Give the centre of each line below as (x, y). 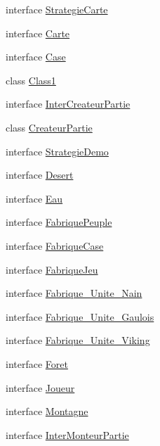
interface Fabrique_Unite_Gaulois (80, 316)
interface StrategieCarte (57, 9)
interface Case (36, 57)
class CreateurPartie (49, 127)
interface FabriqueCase (55, 245)
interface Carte (38, 33)
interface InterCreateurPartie (68, 104)
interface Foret (37, 363)
